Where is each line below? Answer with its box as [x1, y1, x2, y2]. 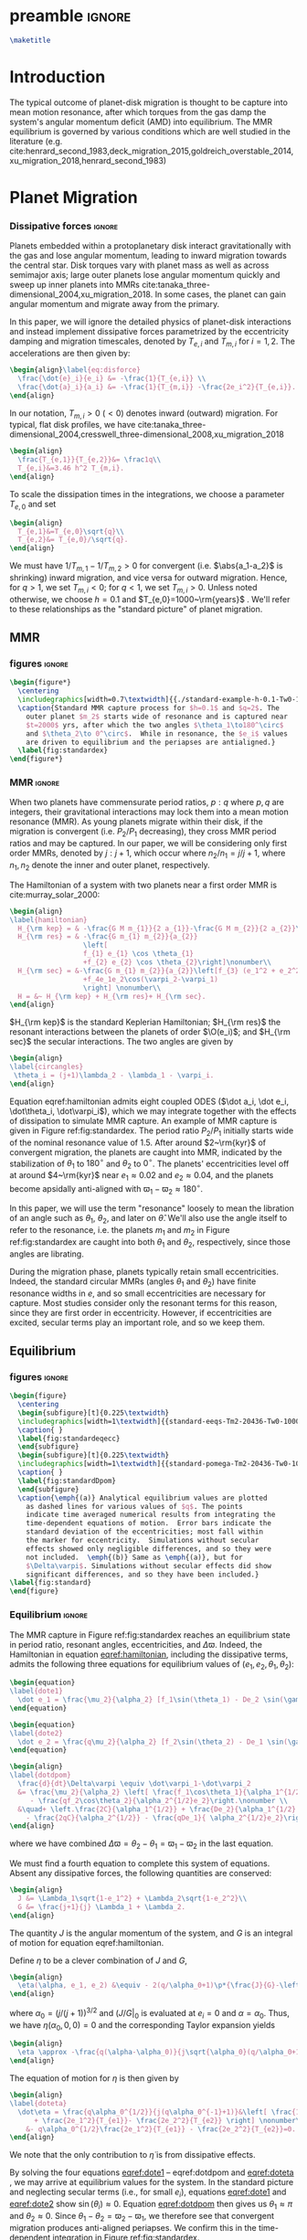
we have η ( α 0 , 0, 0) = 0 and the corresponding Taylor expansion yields [9, 2019, 276, 2033]
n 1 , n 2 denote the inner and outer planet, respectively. [9, 860, 210, 873]
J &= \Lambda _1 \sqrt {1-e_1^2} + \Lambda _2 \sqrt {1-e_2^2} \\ [17, 1894, 248, 1903]
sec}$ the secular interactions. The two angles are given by [9, 1036, 234, 1047]
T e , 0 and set [9, 498, 57, 512]
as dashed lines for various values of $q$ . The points [26, 1502, 244, 1511]
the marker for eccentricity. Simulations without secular [26, 1536, 259, 1545]
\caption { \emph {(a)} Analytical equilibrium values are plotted [17, 1493, 268, 1502]
